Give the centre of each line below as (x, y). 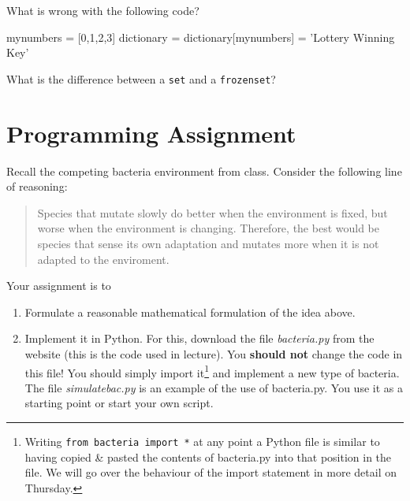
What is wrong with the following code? (103, 10)
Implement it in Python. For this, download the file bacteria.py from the (199, 338)
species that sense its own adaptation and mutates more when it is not (208, 243)
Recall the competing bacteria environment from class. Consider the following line (204, 171)
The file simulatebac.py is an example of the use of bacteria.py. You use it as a (214, 387)
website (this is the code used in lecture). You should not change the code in (214, 353)
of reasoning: (37, 186)
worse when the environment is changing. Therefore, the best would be (208, 228)
